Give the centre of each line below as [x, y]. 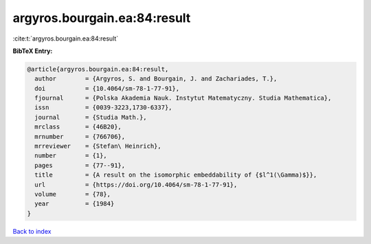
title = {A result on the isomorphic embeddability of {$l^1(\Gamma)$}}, [176, 175]
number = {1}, [71, 156]
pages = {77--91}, [80, 165]
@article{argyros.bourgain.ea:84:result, [98, 69]
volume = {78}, [73, 194]
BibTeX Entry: [33, 51]
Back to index [32, 231]
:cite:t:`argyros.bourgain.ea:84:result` [66, 38]
